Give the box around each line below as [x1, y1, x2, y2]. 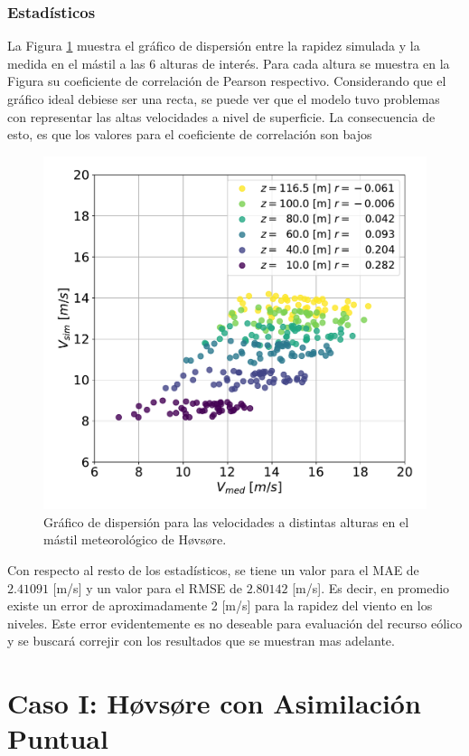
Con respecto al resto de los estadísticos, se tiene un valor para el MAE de [7, 561, 419, 580]
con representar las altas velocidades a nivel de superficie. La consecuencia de [7, 107, 436, 126]
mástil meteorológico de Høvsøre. [43, 530, 227, 549]
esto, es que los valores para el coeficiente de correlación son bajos [7, 125, 372, 144]
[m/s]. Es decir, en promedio [292, 578, 450, 597]
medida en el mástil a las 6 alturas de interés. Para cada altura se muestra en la [7, 53, 450, 72]
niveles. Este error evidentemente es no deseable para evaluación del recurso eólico [7, 613, 463, 632]
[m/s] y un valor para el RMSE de [52, 578, 242, 597]
